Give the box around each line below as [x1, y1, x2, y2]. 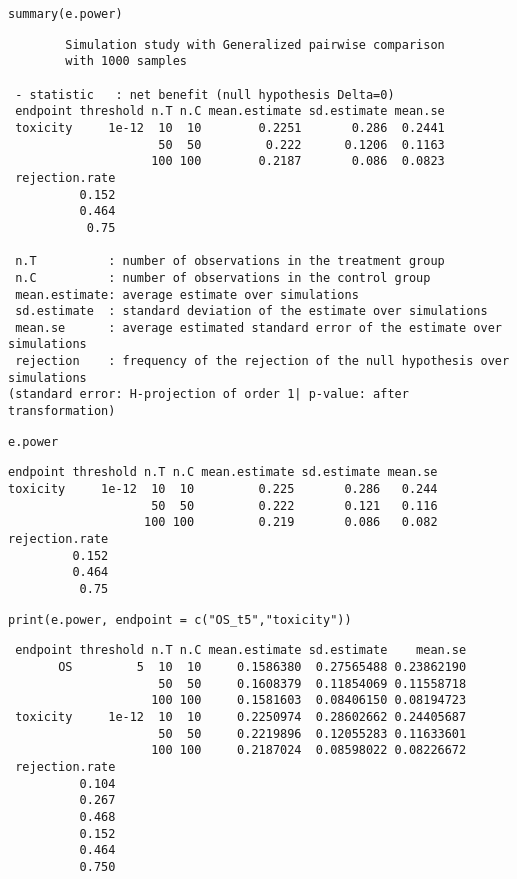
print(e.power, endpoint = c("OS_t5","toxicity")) [8, 612, 352, 627]
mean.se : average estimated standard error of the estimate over [15, 320, 502, 335]
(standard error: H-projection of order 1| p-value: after [8, 387, 409, 402]
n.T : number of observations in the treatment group [15, 254, 445, 269]
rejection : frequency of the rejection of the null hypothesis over [15, 354, 510, 369]
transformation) [8, 404, 116, 419]
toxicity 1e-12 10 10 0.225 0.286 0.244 [8, 482, 438, 497]
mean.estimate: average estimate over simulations [15, 287, 359, 302]
